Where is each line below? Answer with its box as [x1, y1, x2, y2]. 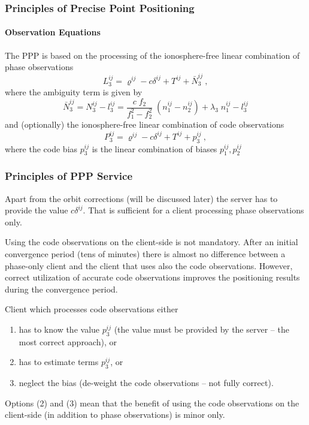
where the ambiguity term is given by [5, 85, 143, 98]
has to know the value [19, 322, 100, 335]
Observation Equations [5, 26, 101, 38]
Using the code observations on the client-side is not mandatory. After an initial [5, 236, 298, 248]
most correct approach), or [19, 335, 117, 348]
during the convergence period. [5, 282, 118, 295]
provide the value [5, 204, 68, 216]
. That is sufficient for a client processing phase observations [83, 204, 304, 216]
